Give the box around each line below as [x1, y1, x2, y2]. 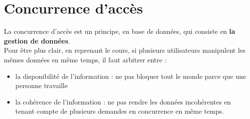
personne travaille [15, 80, 68, 90]
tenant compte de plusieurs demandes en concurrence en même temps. [15, 106, 224, 116]
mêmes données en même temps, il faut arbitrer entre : [4, 54, 167, 64]
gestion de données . [4, 35, 70, 45]
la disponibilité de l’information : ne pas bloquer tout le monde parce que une [15, 71, 246, 81]
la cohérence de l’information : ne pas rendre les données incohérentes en [15, 96, 231, 106]
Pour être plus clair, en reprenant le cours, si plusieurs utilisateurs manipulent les [4, 45, 246, 55]
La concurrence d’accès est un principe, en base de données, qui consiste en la [4, 26, 235, 36]
